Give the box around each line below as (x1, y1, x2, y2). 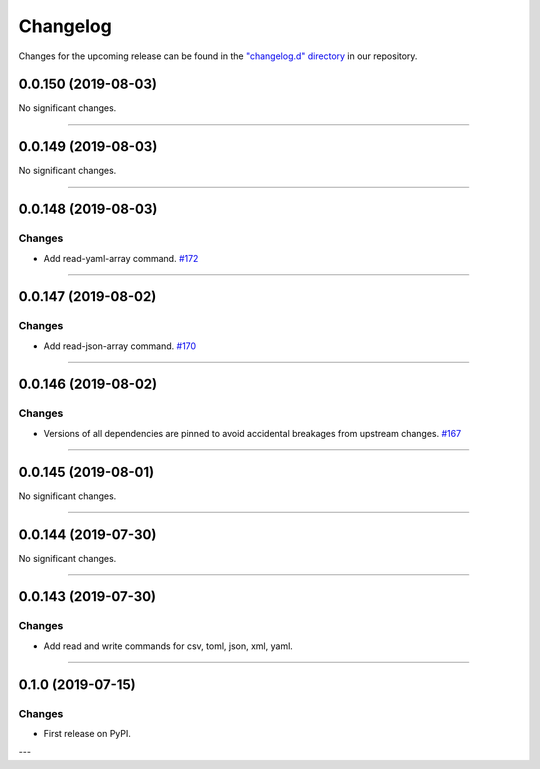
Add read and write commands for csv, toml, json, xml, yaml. (43, 640, 294, 652)
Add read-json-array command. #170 (43, 340, 197, 352)
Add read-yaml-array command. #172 (43, 252, 199, 264)
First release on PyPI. (43, 727, 132, 739)
